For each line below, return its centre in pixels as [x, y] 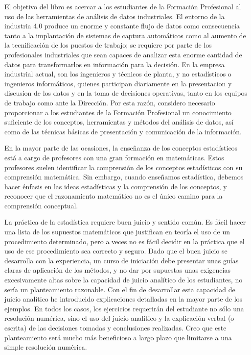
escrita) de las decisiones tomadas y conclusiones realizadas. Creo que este [115, 328]
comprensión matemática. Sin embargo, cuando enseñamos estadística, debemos [124, 177]
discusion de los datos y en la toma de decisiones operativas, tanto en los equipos [126, 93]
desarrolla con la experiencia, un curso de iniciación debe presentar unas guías [122, 260]
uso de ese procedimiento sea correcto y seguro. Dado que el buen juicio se [116, 251]
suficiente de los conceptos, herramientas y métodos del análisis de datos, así [119, 122]
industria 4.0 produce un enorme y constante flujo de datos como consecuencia [122, 26]
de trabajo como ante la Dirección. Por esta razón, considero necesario [110, 102]
